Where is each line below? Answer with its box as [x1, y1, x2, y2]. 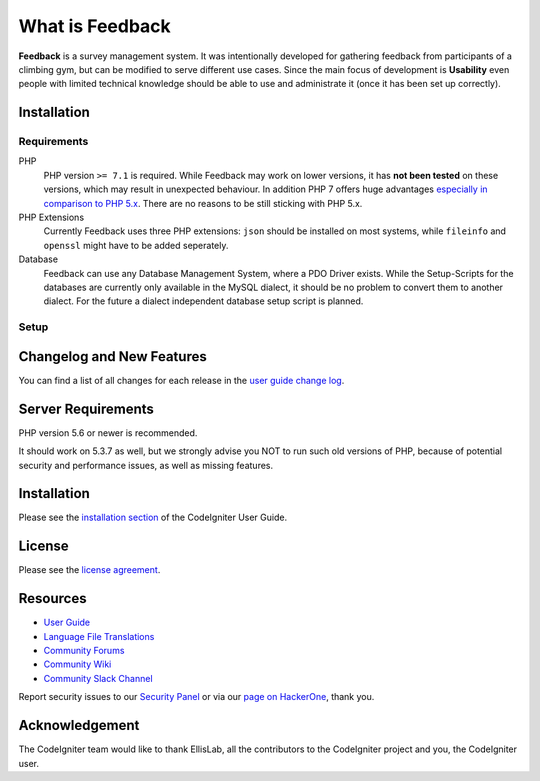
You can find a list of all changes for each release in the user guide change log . [18, 374, 345, 386]
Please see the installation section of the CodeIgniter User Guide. [18, 511, 288, 524]
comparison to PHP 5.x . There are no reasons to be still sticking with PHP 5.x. [43, 197, 363, 209]
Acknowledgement [18, 717, 140, 734]
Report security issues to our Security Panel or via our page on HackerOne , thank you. [18, 691, 375, 703]
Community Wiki [43, 658, 112, 670]
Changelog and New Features [18, 348, 207, 365]
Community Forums [43, 645, 125, 657]
